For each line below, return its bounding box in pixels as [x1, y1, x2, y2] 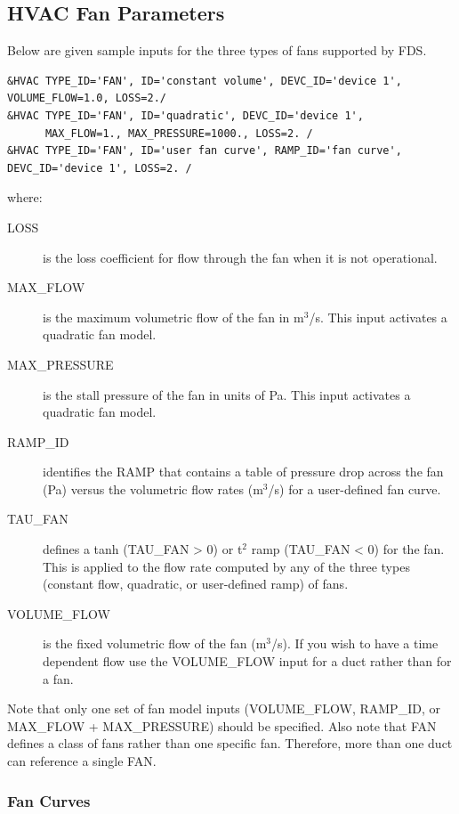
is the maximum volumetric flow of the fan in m [43, 307, 304, 326]
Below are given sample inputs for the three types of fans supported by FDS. [7, 41, 427, 60]
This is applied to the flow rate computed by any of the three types [43, 557, 410, 575]
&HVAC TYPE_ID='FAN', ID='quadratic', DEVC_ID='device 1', [7, 109, 364, 122]
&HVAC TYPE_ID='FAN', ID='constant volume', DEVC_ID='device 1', [7, 74, 402, 87]
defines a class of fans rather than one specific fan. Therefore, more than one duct [7, 734, 453, 753]
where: [7, 188, 43, 207]
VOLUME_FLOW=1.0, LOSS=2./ [7, 92, 166, 105]
